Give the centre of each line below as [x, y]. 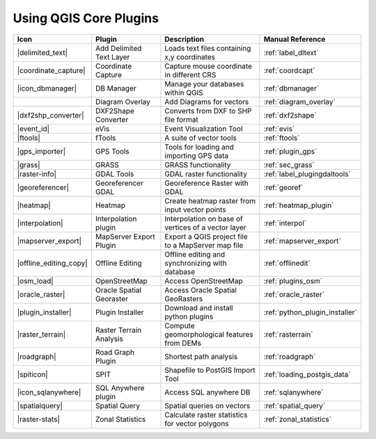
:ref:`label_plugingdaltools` [307, 174]
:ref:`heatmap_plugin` [299, 205]
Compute [180, 326]
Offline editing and [195, 254]
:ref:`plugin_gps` [290, 151]
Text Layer [112, 57]
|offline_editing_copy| [52, 263]
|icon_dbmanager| [47, 88]
